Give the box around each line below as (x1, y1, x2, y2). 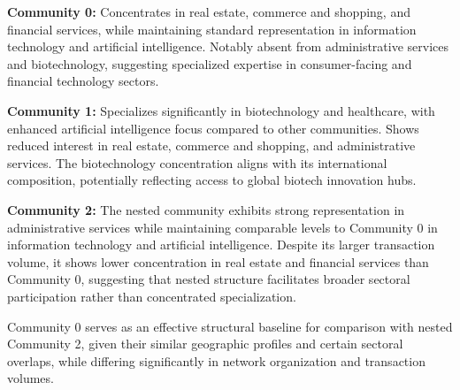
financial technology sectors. (7, 72, 159, 90)
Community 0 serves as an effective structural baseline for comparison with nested (7, 317, 453, 335)
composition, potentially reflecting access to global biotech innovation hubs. (7, 171, 417, 189)
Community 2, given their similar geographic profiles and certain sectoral (7, 334, 403, 353)
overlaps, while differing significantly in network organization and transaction (7, 351, 425, 370)
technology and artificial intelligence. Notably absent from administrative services (7, 37, 449, 56)
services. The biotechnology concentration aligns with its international (7, 153, 387, 172)
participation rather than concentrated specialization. (7, 287, 296, 305)
